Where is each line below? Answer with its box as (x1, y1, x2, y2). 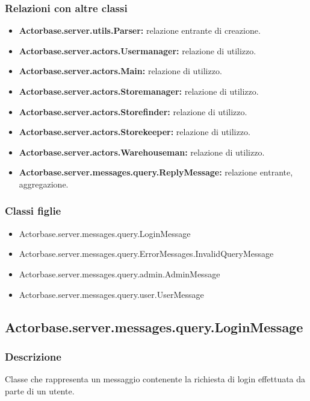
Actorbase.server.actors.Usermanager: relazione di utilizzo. (19, 44, 256, 57)
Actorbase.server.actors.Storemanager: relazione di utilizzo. (19, 85, 259, 97)
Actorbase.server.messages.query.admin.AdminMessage (19, 267, 220, 280)
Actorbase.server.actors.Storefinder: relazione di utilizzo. (19, 105, 247, 118)
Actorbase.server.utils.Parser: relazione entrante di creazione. (19, 24, 261, 37)
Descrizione (5, 349, 61, 364)
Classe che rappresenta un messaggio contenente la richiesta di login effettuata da (5, 373, 306, 385)
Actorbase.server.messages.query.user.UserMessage (19, 288, 204, 300)
